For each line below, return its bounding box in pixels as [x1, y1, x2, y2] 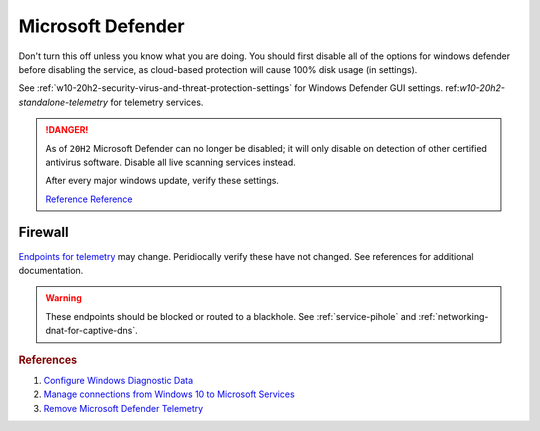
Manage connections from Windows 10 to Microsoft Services [43, 388, 295, 400]
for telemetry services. [110, 96, 204, 108]
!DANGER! [45, 124, 89, 136]
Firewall [18, 224, 69, 241]
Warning [45, 292, 82, 304]
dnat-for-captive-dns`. [45, 325, 139, 337]
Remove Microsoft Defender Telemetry [43, 402, 204, 414]
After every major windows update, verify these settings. [45, 175, 280, 187]
